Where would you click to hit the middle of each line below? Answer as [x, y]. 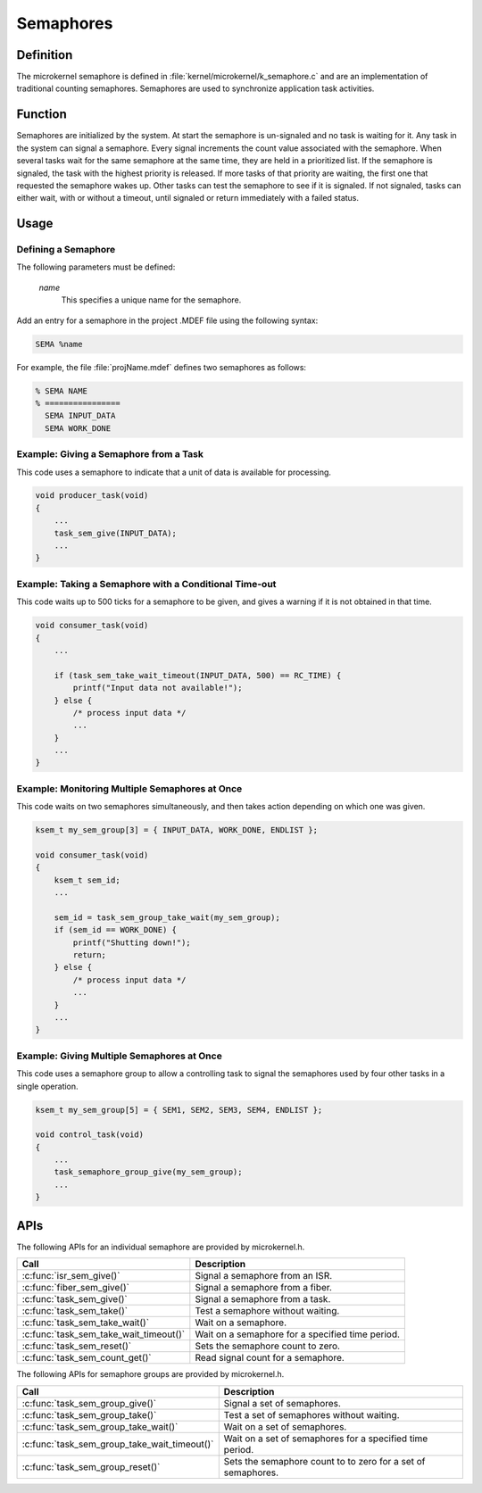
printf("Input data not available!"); [158, 688]
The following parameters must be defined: [96, 267]
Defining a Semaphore [66, 250]
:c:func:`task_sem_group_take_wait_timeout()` [118, 1444]
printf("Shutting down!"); [132, 942]
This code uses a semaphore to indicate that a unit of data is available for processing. [174, 472]
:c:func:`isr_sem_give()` [71, 1276]
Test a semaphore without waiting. [267, 1311]
